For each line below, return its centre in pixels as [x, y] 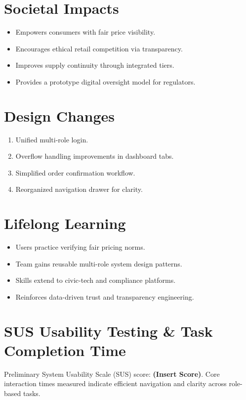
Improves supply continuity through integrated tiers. [95, 65]
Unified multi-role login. [52, 139]
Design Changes [60, 115]
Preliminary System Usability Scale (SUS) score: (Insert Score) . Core [112, 374]
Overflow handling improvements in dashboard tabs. [95, 156]
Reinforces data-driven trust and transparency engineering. [105, 296]
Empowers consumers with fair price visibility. [85, 32]
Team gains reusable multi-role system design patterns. [99, 263]
